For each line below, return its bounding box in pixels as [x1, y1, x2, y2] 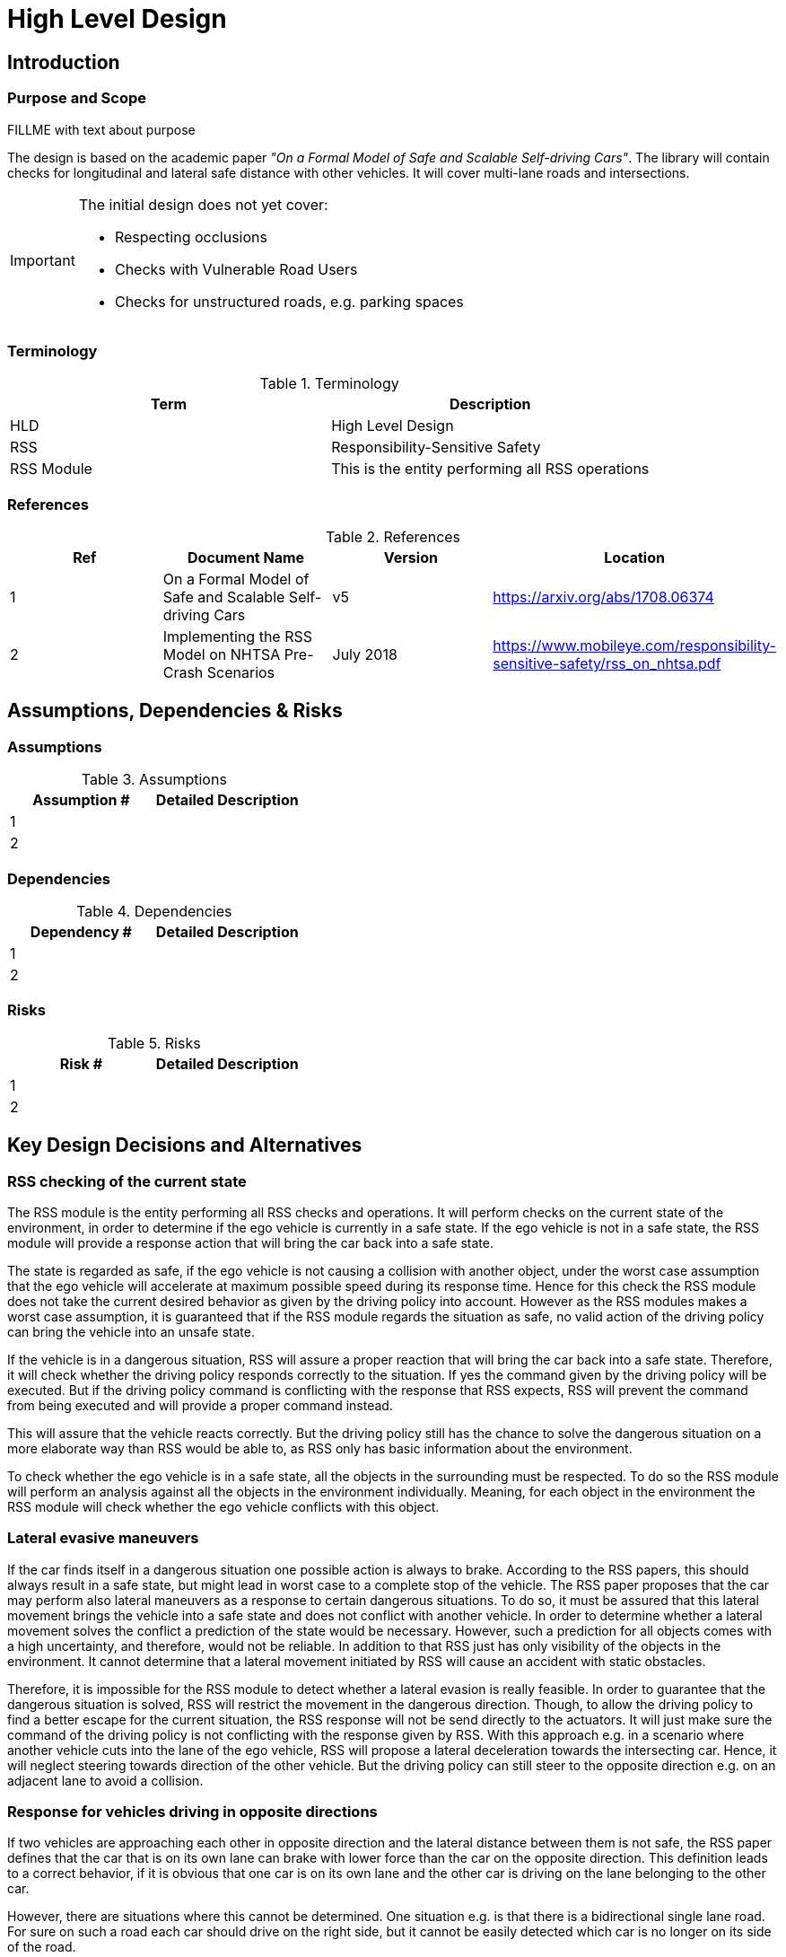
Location [604, 548, 665, 567]
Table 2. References [325, 528, 461, 547]
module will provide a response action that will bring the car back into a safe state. [7, 1234, 493, 1251]
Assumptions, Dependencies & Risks [7, 699, 343, 723]
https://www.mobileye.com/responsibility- [493, 636, 776, 655]
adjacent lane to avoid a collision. [7, 1772, 204, 1788]
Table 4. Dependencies [76, 902, 232, 921]
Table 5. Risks [108, 1033, 201, 1052]
